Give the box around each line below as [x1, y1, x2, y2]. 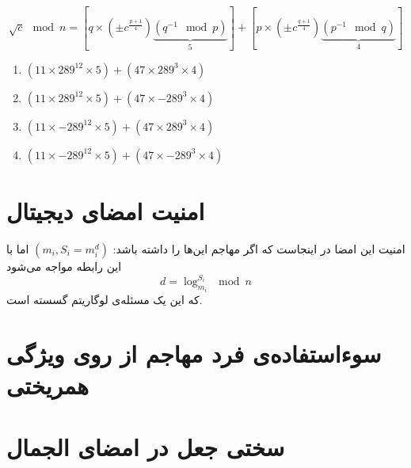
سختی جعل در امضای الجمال [6, 430, 285, 462]
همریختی [6, 368, 89, 401]
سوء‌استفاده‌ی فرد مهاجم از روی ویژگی [6, 337, 382, 370]
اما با [6, 241, 29, 257]
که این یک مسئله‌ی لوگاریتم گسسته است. [6, 291, 203, 307]
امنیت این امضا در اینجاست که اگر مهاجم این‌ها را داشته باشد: [112, 241, 405, 257]
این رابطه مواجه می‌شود [6, 258, 122, 274]
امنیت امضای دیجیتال [6, 195, 205, 227]
